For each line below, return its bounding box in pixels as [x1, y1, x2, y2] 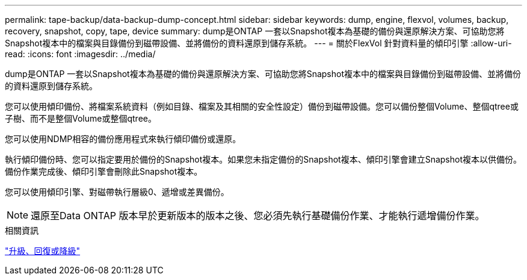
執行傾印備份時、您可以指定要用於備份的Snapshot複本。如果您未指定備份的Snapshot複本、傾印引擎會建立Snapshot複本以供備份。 [5, 154, 522, 164]
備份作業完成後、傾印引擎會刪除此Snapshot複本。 [5, 166, 203, 176]
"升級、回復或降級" [5, 246, 81, 256]
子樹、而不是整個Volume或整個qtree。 [5, 113, 156, 123]
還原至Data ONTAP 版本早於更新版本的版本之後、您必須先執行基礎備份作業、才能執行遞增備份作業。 [31, 210, 485, 222]
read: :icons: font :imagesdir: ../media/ [5, 49, 156, 59]
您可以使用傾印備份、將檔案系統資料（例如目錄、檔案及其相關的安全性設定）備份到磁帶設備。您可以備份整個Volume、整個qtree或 [5, 101, 519, 111]
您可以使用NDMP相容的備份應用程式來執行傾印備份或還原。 [5, 134, 241, 144]
